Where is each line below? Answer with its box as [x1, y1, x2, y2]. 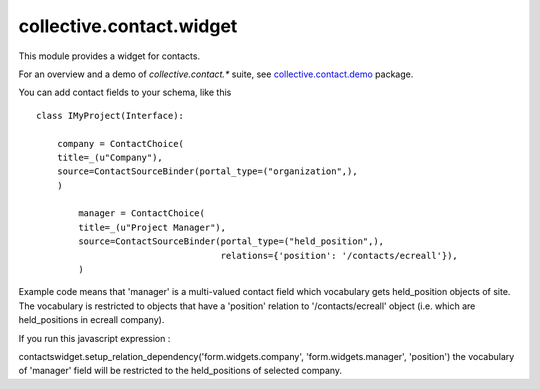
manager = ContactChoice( [78, 208, 205, 219]
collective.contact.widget [18, 15, 238, 37]
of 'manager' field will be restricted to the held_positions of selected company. [18, 365, 343, 377]
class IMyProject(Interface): [36, 110, 185, 121]
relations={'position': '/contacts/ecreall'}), [220, 250, 459, 261]
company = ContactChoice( [56, 138, 185, 149]
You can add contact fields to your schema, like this [18, 86, 232, 99]
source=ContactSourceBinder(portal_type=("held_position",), [78, 236, 385, 247]
